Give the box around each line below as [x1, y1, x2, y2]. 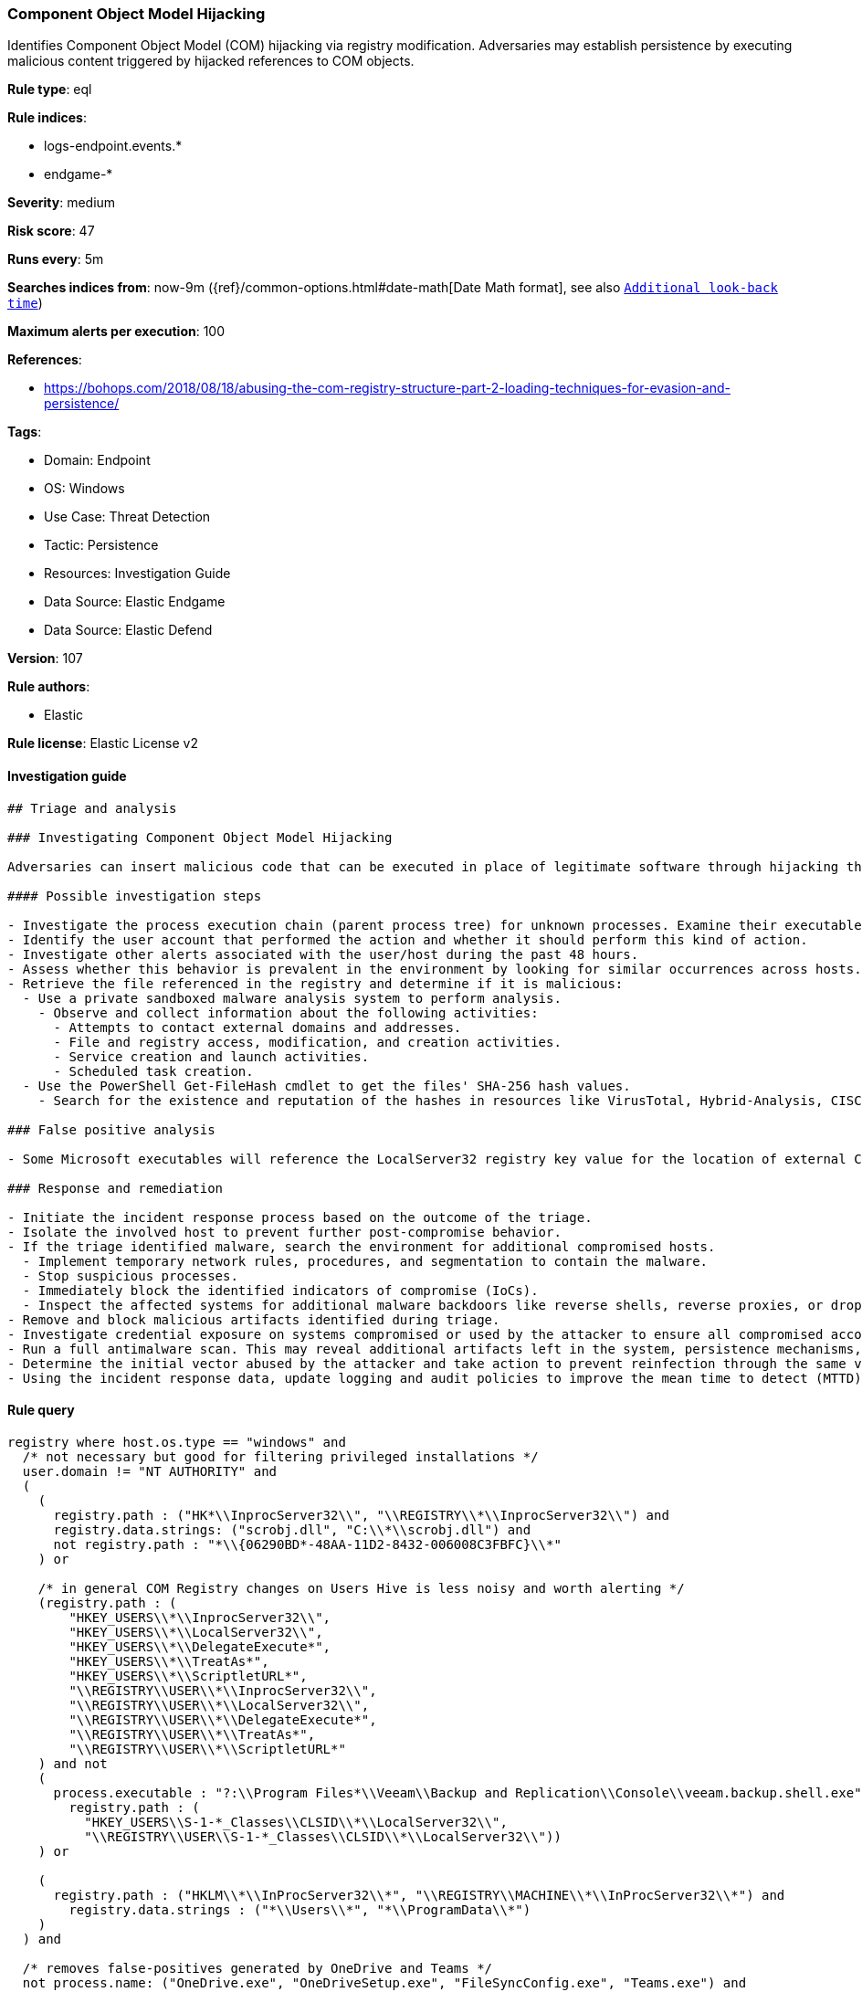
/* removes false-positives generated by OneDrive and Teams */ [22, 1960, 493, 1976]
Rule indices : [7, 110, 87, 126]
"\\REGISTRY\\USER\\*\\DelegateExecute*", [68, 1712, 377, 1727]
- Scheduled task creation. [53, 1063, 254, 1079]
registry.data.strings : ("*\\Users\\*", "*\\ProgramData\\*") [68, 1902, 531, 1917]
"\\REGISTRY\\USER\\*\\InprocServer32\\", [68, 1682, 377, 1698]
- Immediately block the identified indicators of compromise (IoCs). [22, 1282, 539, 1298]
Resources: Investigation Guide [44, 565, 231, 582]
